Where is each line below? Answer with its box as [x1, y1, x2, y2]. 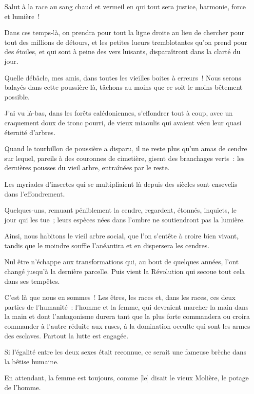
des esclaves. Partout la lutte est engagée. [4, 330, 129, 340]
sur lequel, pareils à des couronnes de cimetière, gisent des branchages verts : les [4, 153, 245, 163]
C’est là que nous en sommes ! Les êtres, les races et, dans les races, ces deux [4, 292, 235, 302]
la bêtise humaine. [4, 356, 59, 366]
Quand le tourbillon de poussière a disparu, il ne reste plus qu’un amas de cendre [4, 143, 247, 154]
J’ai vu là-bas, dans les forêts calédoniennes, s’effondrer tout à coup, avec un [4, 108, 233, 118]
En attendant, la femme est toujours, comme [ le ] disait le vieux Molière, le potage [4, 373, 249, 383]
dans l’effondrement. [4, 188, 65, 198]
